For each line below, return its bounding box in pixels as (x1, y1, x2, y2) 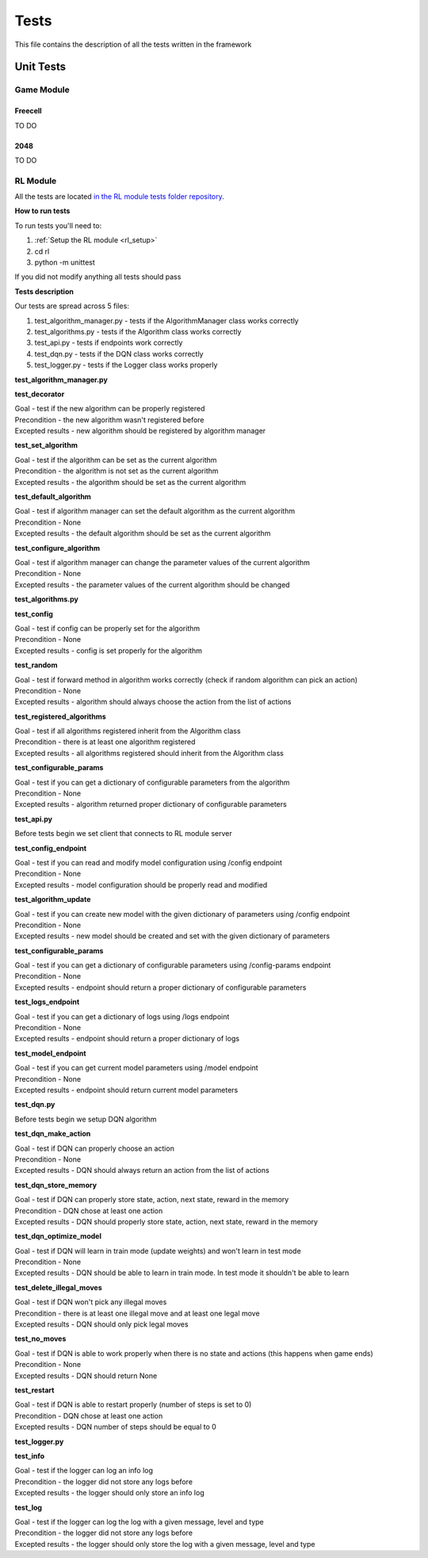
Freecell (14, 106, 43, 116)
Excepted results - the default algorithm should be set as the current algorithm (14, 529, 271, 538)
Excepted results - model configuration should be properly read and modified (14, 880, 268, 889)
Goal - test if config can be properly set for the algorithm (14, 623, 201, 633)
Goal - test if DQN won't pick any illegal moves (14, 1297, 167, 1307)
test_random (14, 660, 58, 670)
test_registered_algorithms (14, 712, 106, 721)
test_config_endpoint (14, 843, 87, 853)
